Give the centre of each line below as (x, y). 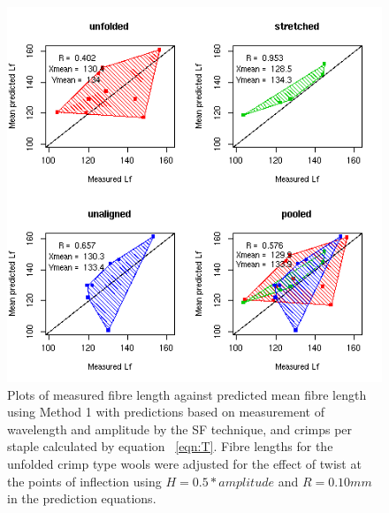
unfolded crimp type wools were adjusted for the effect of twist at (184, 463)
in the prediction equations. (82, 498)
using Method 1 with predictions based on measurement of (166, 412)
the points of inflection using (84, 481)
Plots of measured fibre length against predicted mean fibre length (187, 394)
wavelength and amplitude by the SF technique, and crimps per (180, 429)
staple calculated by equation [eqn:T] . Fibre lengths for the (170, 446)
